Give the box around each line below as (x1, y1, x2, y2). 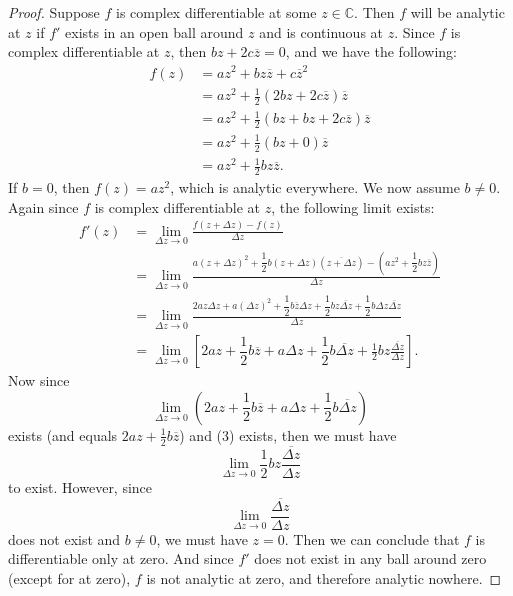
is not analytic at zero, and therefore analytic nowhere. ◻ (146, 568, 502, 589)
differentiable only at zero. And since (8, 548, 234, 569)
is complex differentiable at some (116, 2, 317, 22)
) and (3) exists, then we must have (179, 424, 397, 445)
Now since (8, 370, 70, 391)
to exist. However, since (8, 476, 153, 497)
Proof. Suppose (8, 2, 100, 22)
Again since (8, 196, 79, 217)
